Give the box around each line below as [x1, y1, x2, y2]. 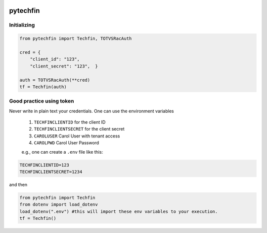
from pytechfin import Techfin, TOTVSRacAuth [19, 36, 132, 41]
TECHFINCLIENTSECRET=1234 [19, 169, 83, 174]
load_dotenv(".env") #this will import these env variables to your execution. [19, 208, 218, 214]
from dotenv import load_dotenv [19, 202, 98, 207]
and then [9, 181, 27, 187]
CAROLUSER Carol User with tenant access [34, 133, 120, 139]
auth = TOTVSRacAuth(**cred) [19, 77, 90, 83]
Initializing [9, 22, 35, 29]
